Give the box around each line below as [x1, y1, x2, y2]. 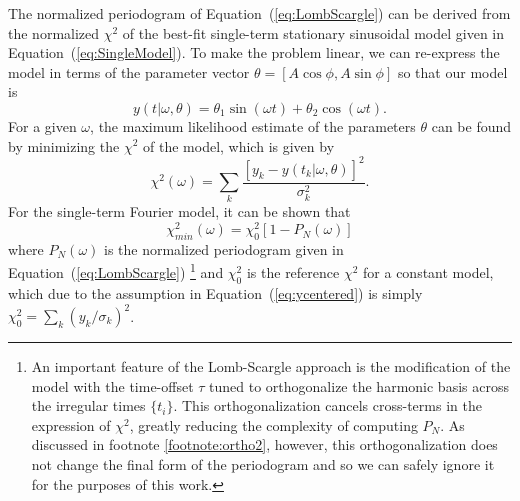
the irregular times [31, 395, 146, 416]
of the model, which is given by [143, 135, 335, 156]
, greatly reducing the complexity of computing [129, 414, 418, 435]
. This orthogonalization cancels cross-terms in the [173, 395, 482, 416]
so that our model [397, 61, 508, 82]
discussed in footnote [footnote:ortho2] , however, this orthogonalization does [31, 434, 498, 455]
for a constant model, [363, 262, 494, 283]
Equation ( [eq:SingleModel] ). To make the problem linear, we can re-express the [8, 42, 500, 63]
